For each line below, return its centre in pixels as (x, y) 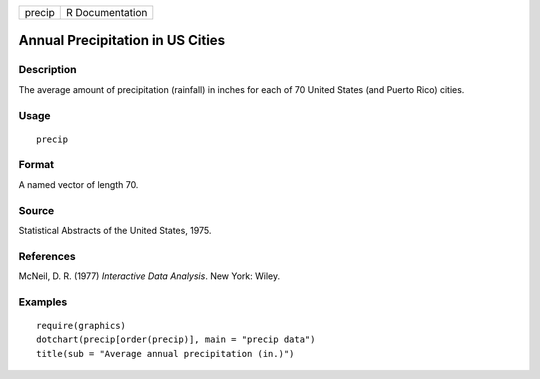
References (47, 256)
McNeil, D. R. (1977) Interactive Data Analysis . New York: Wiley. (149, 276)
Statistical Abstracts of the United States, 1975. (115, 230)
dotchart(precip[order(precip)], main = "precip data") (176, 339)
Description (47, 70)
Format (36, 165)
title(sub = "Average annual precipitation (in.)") (165, 353)
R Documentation (106, 12)
